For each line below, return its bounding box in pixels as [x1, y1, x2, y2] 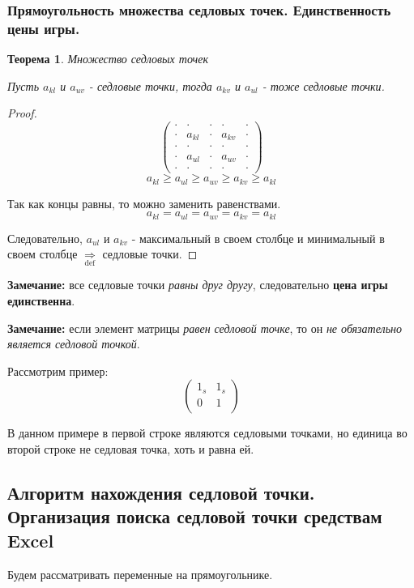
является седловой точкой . [7, 335, 140, 352]
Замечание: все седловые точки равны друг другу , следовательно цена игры [7, 276, 388, 293]
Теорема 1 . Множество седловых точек [7, 50, 209, 67]
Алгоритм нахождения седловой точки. [7, 480, 315, 505]
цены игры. [7, 18, 80, 38]
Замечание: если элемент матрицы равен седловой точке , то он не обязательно [7, 319, 402, 336]
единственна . [7, 292, 75, 309]
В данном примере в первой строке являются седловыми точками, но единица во [7, 424, 408, 441]
